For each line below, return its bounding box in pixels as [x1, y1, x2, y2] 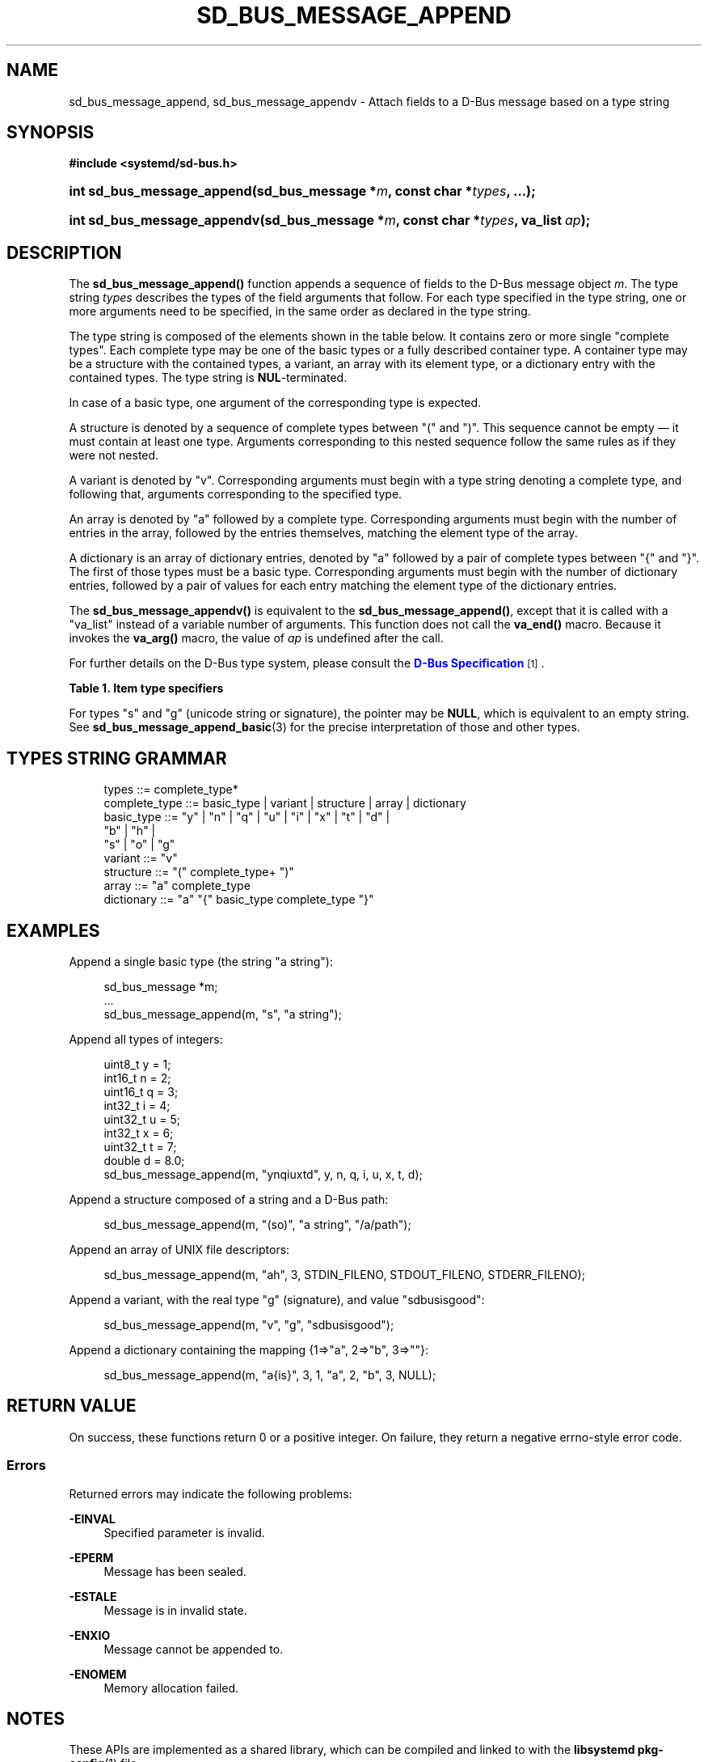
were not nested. [69, 448, 159, 463]
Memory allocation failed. [103, 1680, 239, 1695]
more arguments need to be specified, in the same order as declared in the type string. [69, 304, 531, 319]
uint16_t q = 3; [103, 1084, 179, 1099]
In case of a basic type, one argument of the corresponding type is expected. [69, 396, 482, 410]
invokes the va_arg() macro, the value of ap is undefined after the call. [69, 631, 444, 646]
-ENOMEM [69, 1667, 127, 1681]
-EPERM [69, 1550, 114, 1565]
